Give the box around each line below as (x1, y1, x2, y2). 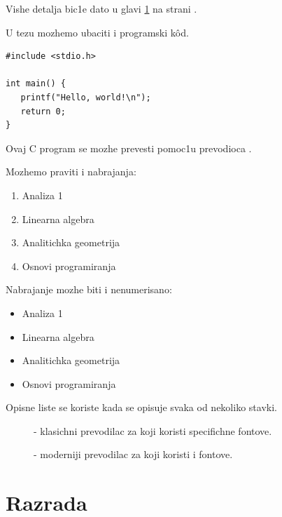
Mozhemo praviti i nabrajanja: (6, 164, 136, 179)
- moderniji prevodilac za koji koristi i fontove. (34, 447, 233, 462)
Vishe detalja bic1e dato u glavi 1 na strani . (6, 1, 197, 15)
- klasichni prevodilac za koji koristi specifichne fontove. (34, 423, 272, 438)
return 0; (20, 106, 66, 116)
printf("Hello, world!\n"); (20, 92, 151, 102)
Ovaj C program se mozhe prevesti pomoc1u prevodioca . (6, 140, 252, 155)
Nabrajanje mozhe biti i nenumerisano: (6, 282, 172, 297)
